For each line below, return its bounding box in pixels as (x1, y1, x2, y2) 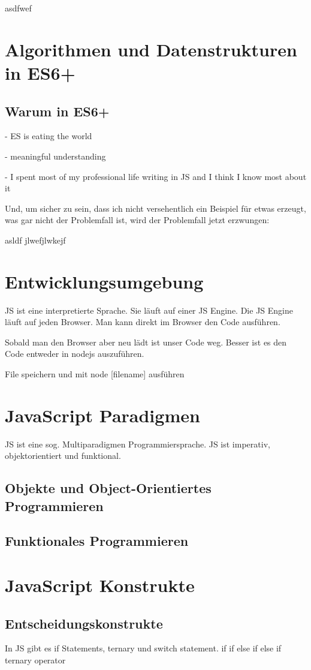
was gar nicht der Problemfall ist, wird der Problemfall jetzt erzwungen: (5, 214, 270, 226)
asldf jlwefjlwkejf (5, 233, 66, 246)
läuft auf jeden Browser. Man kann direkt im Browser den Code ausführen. (5, 316, 280, 328)
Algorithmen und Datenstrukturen (5, 37, 297, 61)
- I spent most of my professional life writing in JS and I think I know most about (5, 170, 307, 182)
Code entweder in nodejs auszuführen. (5, 347, 144, 360)
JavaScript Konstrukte (5, 573, 195, 597)
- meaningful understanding (5, 149, 106, 162)
